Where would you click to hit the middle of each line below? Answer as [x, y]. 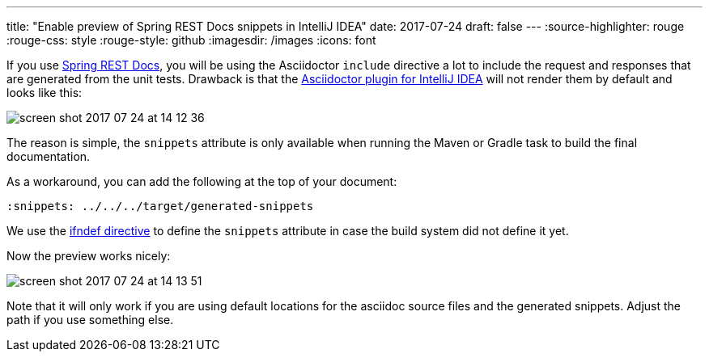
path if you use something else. [90, 320]
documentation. [49, 156]
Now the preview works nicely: [89, 256]
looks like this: [45, 93]
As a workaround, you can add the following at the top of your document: [202, 181]
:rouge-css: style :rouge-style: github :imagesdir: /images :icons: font [191, 40]
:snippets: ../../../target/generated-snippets [160, 206]
